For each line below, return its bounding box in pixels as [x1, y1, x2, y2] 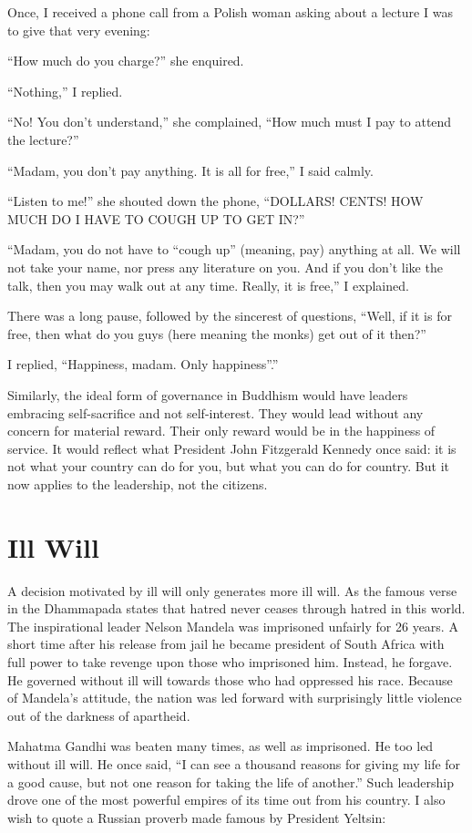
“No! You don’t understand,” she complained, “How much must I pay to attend [7, 112, 452, 131]
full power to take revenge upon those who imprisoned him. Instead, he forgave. [7, 652, 453, 671]
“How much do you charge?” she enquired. [7, 51, 244, 70]
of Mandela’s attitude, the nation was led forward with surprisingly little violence [7, 688, 462, 707]
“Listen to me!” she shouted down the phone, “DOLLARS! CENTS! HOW [7, 191, 424, 211]
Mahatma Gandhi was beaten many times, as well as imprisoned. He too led [7, 736, 434, 756]
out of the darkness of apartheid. [7, 705, 190, 725]
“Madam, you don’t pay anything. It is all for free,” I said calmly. [7, 160, 374, 180]
